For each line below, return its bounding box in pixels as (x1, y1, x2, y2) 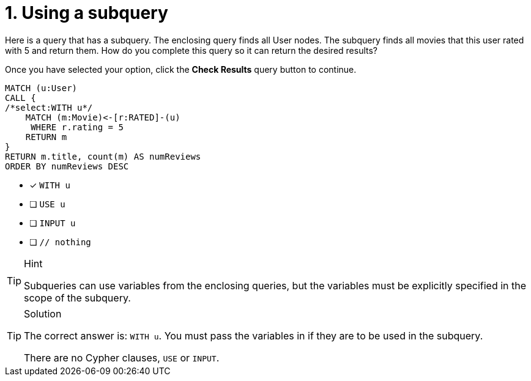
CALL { (5, 92, 36, 103)
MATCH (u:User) (5, 83, 78, 93)
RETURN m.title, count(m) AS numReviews (5, 151, 201, 161)
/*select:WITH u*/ (5, 102, 93, 113)
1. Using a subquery (5, 2, 168, 23)
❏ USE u (29, 198, 65, 209)
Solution (24, 307, 62, 320)
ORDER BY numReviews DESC (5, 161, 129, 171)
